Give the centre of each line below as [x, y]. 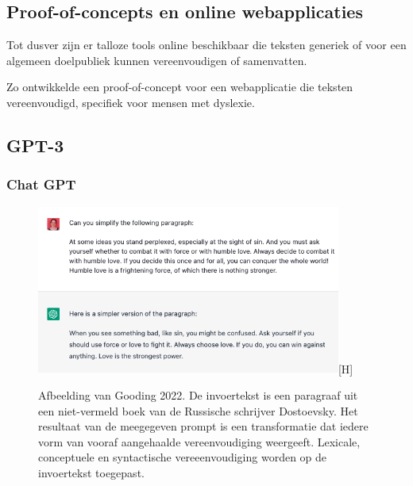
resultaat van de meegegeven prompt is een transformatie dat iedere [203, 426]
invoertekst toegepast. [91, 472]
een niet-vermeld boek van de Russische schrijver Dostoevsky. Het [198, 410]
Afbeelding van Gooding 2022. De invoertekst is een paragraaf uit [198, 394]
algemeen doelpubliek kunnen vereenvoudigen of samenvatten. [157, 60]
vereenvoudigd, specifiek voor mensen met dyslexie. [131, 102]
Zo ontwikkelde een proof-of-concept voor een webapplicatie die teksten [180, 87]
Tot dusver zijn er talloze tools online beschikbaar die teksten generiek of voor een [206, 45]
